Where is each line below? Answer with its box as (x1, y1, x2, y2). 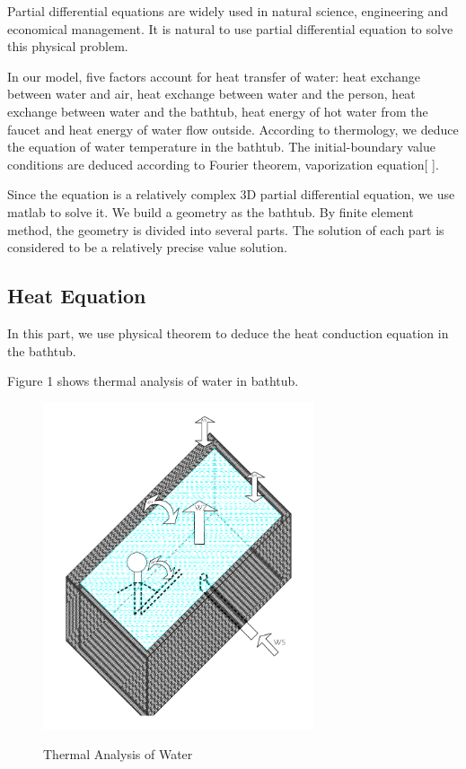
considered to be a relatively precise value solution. (7, 238, 287, 257)
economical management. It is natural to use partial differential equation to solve (7, 19, 453, 38)
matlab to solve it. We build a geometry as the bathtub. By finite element (7, 202, 414, 221)
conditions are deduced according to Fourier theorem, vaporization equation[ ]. (7, 154, 439, 173)
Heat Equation (7, 282, 146, 310)
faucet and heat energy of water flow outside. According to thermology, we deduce (7, 119, 459, 138)
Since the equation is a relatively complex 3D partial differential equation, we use (7, 185, 455, 204)
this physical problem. (7, 37, 128, 56)
